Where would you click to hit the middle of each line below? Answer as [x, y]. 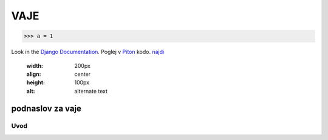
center [83, 74]
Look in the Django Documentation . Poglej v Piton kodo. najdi [88, 52]
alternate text [91, 91]
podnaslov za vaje [46, 108]
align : [34, 74]
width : [35, 65]
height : [36, 82]
